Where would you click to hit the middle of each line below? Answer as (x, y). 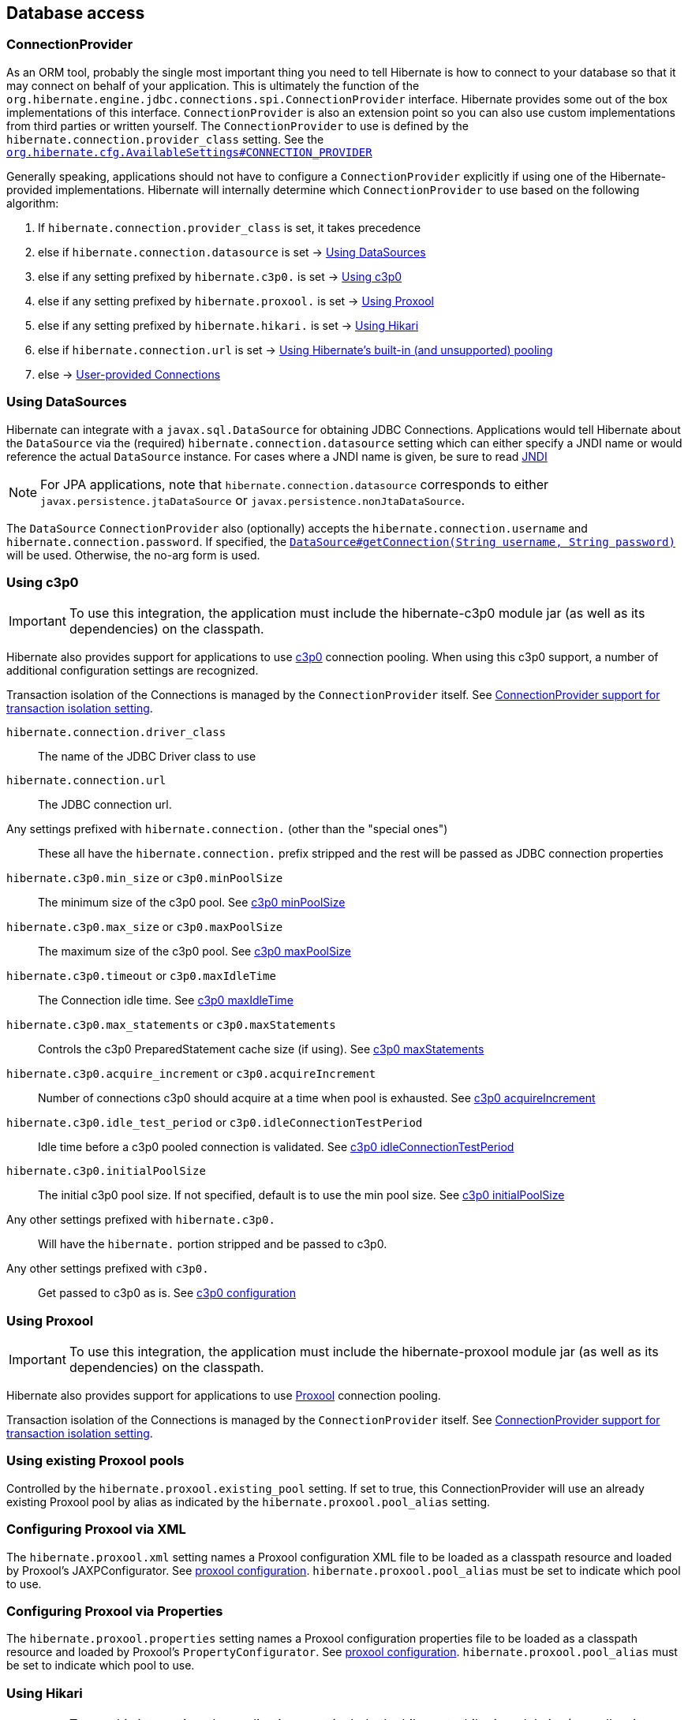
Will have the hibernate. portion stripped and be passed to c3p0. (213, 1244)
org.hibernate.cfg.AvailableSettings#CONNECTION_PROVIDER (189, 152)
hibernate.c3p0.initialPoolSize (106, 1171)
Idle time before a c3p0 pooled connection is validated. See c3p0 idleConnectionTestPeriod (276, 1147)
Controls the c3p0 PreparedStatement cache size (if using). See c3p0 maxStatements (261, 1049)
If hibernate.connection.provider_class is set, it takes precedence (230, 227)
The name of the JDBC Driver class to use (147, 757)
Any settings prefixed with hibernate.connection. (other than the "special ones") (227, 829)
